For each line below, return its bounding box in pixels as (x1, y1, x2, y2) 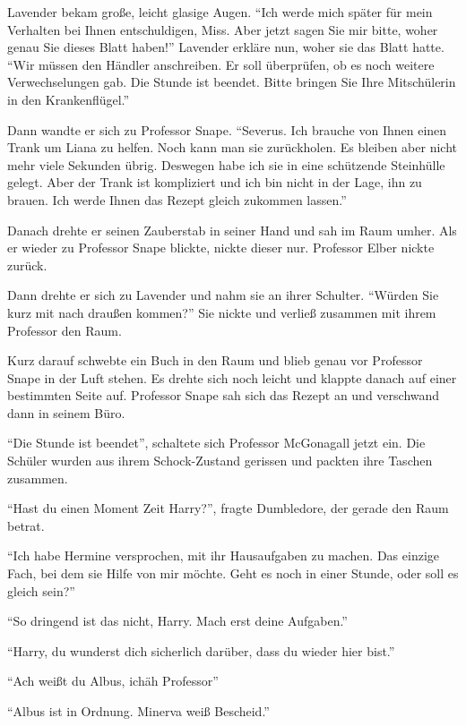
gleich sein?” (7, 581, 75, 600)
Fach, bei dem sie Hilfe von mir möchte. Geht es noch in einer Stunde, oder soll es (7, 564, 459, 583)
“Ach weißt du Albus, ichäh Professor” (7, 671, 219, 690)
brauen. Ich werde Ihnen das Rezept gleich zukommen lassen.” (7, 190, 347, 209)
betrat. (7, 516, 45, 534)
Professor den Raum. (7, 320, 122, 339)
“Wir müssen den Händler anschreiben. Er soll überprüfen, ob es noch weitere (7, 55, 435, 73)
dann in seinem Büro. (7, 403, 125, 422)
